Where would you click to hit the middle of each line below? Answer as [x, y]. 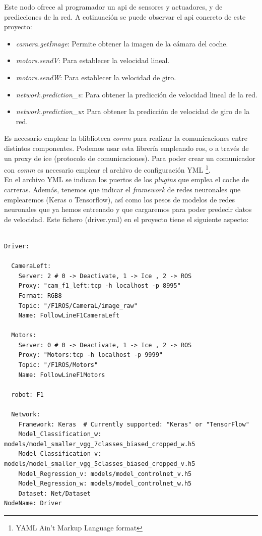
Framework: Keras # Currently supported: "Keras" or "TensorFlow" [134, 424]
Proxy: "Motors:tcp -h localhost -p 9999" [90, 355]
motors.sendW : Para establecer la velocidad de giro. [96, 77]
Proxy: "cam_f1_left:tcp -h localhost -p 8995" [100, 286]
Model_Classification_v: [60, 454]
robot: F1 [27, 394]
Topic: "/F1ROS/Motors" [58, 365]
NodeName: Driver [33, 503]
